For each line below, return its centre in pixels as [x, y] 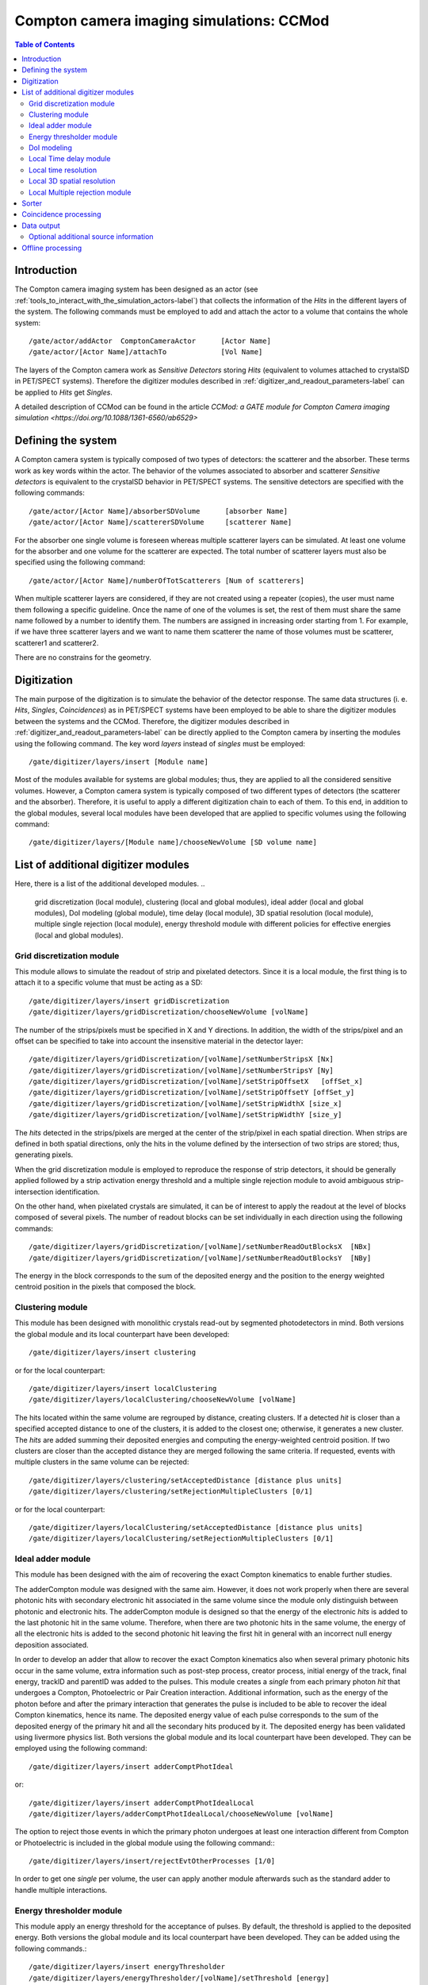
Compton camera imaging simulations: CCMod [172, 21]
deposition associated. [52, 1644]
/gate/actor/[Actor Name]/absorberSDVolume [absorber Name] [159, 511]
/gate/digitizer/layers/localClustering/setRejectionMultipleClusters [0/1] [182, 1539]
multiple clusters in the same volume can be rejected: [102, 1462]
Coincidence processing [61, 214]
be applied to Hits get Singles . [63, 392]
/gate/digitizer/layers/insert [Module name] [119, 762]
